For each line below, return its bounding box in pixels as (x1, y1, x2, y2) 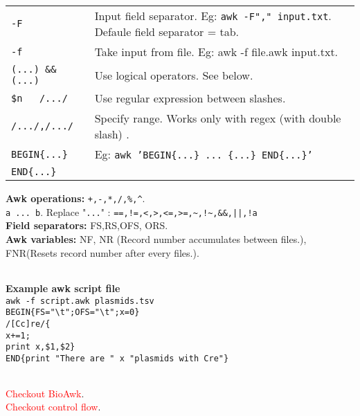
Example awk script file (6, 281, 120, 296)
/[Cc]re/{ (6, 319, 51, 329)
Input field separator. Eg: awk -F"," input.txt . (94, 8, 332, 24)
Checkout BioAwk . (6, 386, 84, 400)
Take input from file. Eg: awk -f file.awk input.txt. (94, 44, 339, 60)
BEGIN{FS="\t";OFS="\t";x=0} (6, 307, 140, 318)
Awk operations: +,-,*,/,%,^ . (6, 191, 145, 205)
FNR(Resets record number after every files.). (6, 245, 199, 260)
